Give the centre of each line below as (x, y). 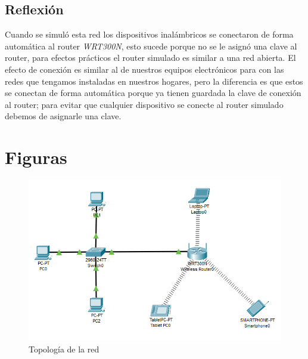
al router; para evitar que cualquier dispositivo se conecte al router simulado (144, 104)
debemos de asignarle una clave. (63, 116)
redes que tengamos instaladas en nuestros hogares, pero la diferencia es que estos (154, 81)
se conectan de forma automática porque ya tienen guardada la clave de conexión (153, 93)
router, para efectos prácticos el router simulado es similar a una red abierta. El (150, 58)
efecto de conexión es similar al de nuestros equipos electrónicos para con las (144, 69)
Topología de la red (64, 349)
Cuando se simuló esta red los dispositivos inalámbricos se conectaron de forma (149, 34)
